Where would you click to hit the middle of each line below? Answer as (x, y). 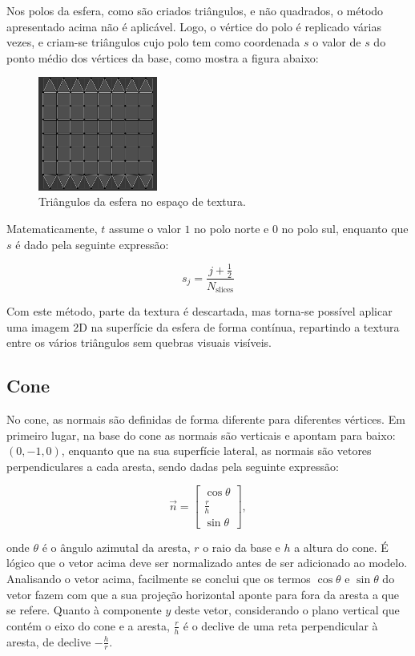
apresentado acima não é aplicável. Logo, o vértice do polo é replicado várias (194, 26)
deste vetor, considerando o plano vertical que (287, 610)
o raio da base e (242, 547)
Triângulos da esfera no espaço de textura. (142, 201)
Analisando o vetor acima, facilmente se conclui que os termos (159, 578)
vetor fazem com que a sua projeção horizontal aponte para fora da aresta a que (203, 594)
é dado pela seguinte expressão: (92, 244)
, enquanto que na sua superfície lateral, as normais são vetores (216, 451)
